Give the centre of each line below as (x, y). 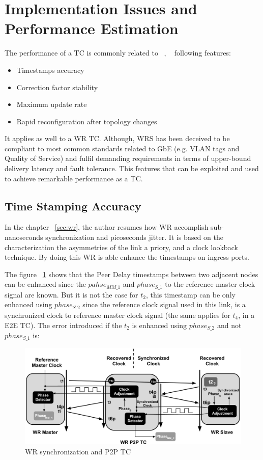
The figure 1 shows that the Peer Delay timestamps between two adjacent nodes (131, 274)
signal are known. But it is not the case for (71, 294)
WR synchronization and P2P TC (78, 451)
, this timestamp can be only (191, 294)
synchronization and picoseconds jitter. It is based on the (134, 237)
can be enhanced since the (45, 284)
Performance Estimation (92, 28)
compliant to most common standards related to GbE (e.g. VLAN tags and (122, 148)
